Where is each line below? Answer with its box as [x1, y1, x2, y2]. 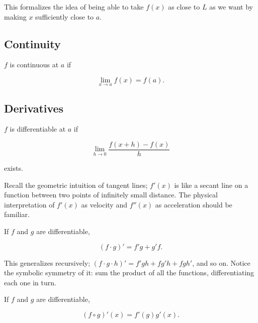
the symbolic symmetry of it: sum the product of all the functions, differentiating [4, 267, 254, 278]
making [4, 11, 27, 22]
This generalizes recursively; [4, 257, 91, 268]
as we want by [209, 2, 253, 12]
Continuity [4, 36, 61, 51]
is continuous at [10, 59, 59, 70]
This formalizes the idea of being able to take [4, 2, 144, 12]
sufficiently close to [35, 11, 94, 22]
